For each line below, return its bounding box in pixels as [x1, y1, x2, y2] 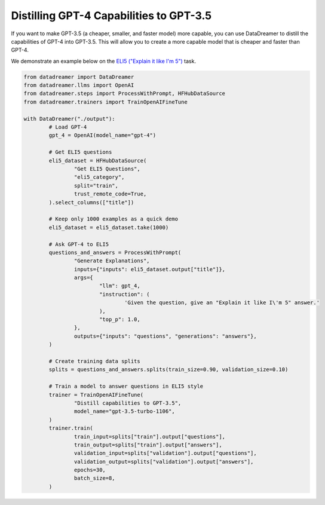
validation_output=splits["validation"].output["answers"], [73, 458, 254, 465]
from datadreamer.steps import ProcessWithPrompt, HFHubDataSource [23, 90, 226, 97]
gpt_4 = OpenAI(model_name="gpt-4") [48, 132, 157, 139]
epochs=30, [73, 467, 106, 473]
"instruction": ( [99, 290, 150, 298]
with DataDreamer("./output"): [23, 115, 116, 122]
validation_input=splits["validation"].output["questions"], [73, 450, 257, 457]
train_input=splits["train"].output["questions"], [73, 433, 226, 440]
